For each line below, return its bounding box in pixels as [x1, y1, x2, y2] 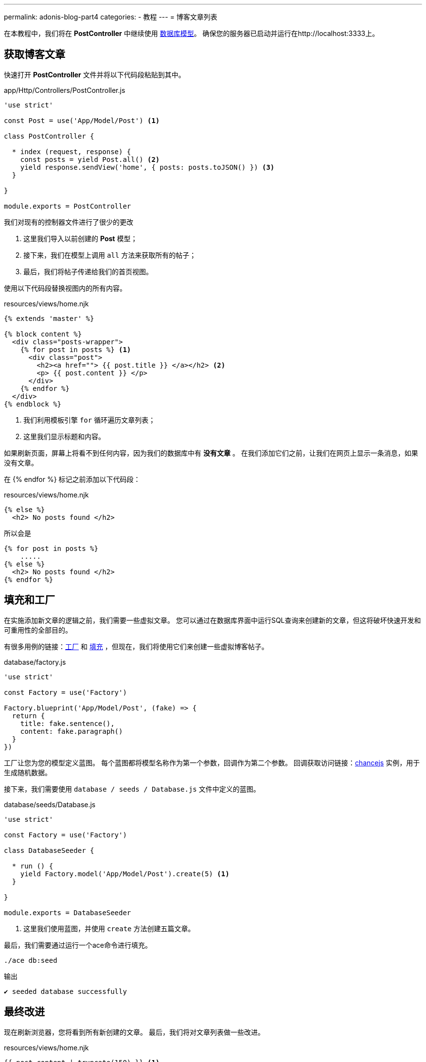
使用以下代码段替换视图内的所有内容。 [4, 283, 126, 292]
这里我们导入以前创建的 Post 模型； [23, 234, 138, 243]
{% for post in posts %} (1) [20, 345, 131, 354]
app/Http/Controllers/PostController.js [4, 86, 125, 94]
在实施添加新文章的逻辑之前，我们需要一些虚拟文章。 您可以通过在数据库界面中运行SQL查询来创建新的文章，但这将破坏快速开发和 [4, 616, 421, 624]
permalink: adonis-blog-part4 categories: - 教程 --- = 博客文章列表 [4, 13, 217, 21]
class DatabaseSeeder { [4, 846, 94, 854]
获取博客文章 [4, 48, 65, 61]
